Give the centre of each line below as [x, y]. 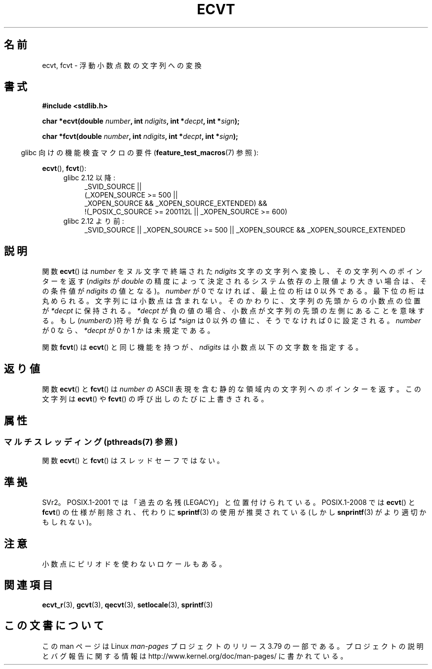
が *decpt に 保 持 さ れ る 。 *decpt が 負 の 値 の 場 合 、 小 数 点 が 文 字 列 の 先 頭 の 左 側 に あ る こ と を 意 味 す [233, 311]
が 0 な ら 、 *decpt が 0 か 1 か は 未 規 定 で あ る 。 [128, 331]
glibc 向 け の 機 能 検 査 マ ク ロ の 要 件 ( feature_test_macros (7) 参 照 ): [140, 153]
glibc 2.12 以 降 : [89, 178]
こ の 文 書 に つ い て [54, 626]
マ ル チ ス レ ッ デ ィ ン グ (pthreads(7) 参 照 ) [91, 442]
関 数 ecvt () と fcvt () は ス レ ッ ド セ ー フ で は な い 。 [133, 461]
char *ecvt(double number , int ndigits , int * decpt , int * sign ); [141, 121]
